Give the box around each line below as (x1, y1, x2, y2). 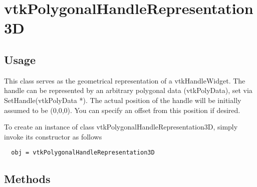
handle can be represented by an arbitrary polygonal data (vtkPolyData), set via (4, 85, 252, 95)
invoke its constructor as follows (4, 131, 102, 141)
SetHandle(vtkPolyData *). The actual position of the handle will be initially (4, 94, 241, 105)
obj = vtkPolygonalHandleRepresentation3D (11, 149, 155, 156)
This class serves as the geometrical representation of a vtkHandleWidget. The (4, 75, 245, 85)
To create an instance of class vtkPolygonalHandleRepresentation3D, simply (4, 121, 238, 132)
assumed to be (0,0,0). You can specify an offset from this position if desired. (4, 104, 240, 115)
